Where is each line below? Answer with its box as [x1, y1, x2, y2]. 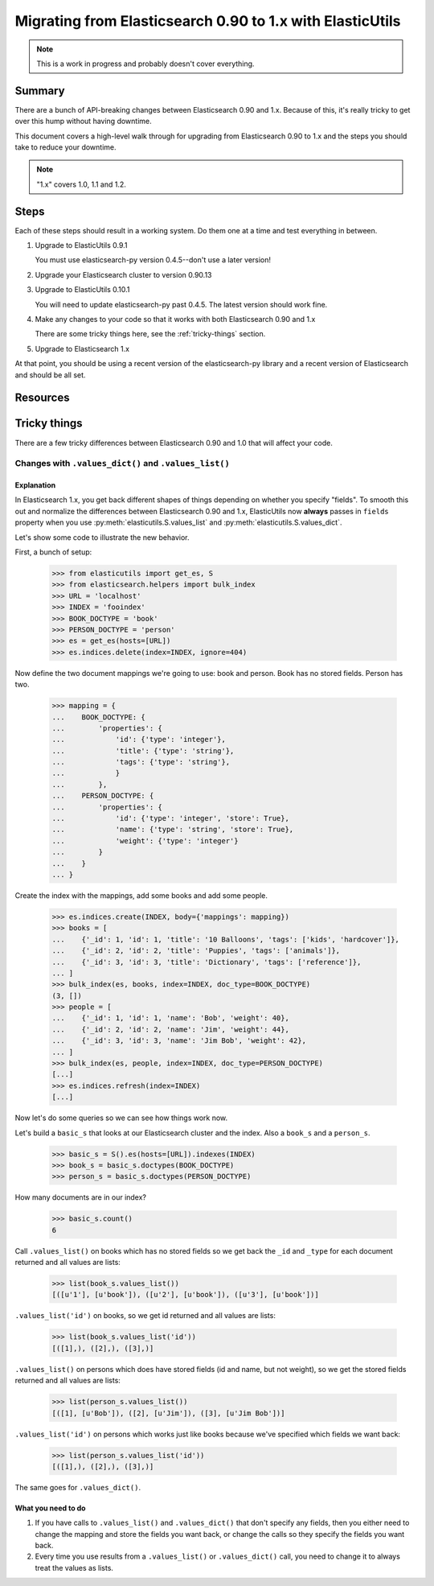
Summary [14, 84, 65, 97]
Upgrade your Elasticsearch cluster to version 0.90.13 [35, 270, 212, 279]
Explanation [14, 480, 56, 490]
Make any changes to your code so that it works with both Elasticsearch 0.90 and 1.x [35, 315, 316, 324]
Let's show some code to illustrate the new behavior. [14, 532, 190, 542]
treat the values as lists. [35, 1563, 114, 1572]
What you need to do [14, 1503, 86, 1513]
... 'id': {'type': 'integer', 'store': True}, [51, 814, 289, 823]
